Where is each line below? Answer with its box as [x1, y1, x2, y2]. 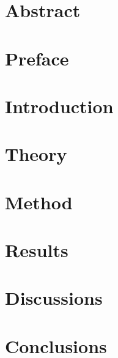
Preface [5, 45, 69, 70]
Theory [5, 141, 67, 166]
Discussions [5, 285, 103, 310]
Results [5, 237, 68, 263]
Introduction [5, 93, 114, 118]
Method [5, 189, 73, 214]
